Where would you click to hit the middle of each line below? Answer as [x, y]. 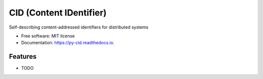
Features [23, 56]
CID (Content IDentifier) [58, 13]
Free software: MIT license [48, 36]
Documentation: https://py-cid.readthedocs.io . [68, 43]
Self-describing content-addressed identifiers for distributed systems [79, 27]
